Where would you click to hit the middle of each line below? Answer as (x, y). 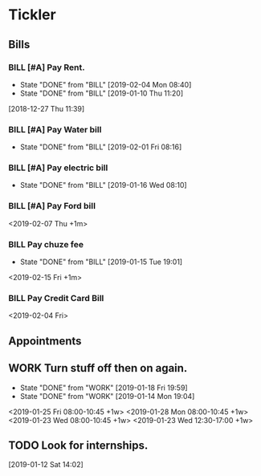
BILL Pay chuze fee (46, 244)
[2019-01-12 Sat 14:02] (46, 465)
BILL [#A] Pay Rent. (47, 67)
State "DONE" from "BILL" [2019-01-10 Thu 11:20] (102, 93)
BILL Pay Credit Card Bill (56, 298)
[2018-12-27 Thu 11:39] (47, 108)
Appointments (45, 341)
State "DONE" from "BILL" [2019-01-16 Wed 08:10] (103, 185)
